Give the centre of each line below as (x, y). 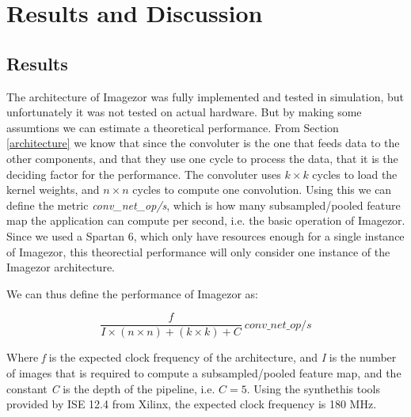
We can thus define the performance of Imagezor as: (132, 293)
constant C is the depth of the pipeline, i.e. (111, 388)
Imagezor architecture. (61, 267)
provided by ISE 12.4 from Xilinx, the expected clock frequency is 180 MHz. (192, 404)
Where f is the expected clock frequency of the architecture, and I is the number (202, 357)
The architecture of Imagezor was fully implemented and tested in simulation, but (205, 96)
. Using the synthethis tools (314, 388)
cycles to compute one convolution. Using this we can (262, 190)
